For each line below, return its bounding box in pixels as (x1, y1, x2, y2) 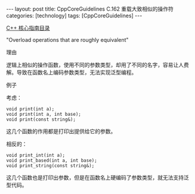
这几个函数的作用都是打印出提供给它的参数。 (6, 128, 116, 135)
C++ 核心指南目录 (6, 24, 50, 31)
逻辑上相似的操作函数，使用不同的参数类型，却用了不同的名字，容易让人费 (6, 61, 189, 68)
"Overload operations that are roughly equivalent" (6, 36, 129, 43)
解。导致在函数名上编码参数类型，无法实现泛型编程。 (6, 69, 137, 76)
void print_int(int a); (6, 152, 66, 158)
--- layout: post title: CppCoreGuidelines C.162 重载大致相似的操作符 (6, 5, 174, 13)
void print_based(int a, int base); (6, 158, 97, 164)
